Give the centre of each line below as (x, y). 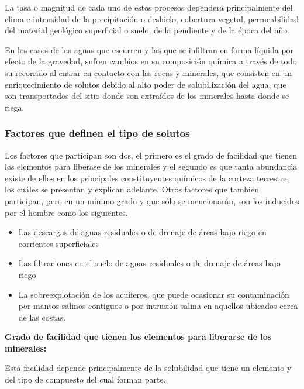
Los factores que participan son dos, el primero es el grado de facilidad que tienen (151, 155)
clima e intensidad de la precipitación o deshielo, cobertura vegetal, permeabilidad (152, 18)
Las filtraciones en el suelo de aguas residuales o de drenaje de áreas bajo (149, 263)
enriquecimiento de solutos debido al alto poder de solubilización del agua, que (146, 84)
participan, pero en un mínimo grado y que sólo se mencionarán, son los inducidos (152, 200)
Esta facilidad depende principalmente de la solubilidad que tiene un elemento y (148, 368)
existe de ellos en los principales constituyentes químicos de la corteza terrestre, (147, 178)
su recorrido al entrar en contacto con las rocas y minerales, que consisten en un (148, 72)
